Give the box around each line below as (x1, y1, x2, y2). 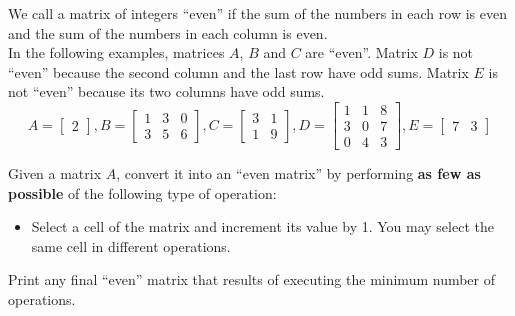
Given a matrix (8, 163, 102, 184)
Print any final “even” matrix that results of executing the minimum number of (8, 269, 496, 290)
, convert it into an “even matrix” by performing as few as (116, 163, 481, 184)
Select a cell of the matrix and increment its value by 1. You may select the (31, 216, 494, 237)
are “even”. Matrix (305, 42, 418, 63)
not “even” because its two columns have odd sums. (8, 81, 325, 102)
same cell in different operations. (31, 235, 231, 256)
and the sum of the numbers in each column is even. (8, 22, 328, 43)
